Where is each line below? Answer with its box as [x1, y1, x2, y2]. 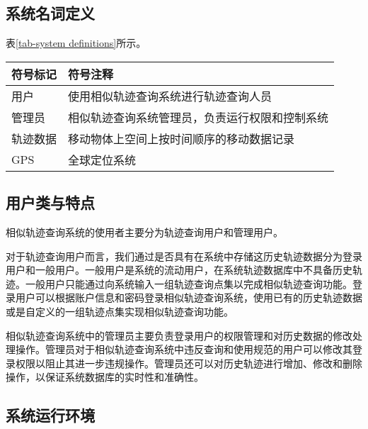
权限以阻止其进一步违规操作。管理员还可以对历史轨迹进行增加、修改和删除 [15, 355, 362, 370]
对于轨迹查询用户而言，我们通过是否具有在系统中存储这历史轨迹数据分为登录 [6, 248, 362, 263]
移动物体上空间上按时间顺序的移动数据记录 [68, 130, 295, 147]
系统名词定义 [6, 2, 95, 24]
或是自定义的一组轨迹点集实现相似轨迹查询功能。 [6, 303, 234, 318]
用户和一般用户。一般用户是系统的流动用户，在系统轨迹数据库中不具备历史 [6, 262, 352, 277]
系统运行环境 [6, 404, 95, 426]
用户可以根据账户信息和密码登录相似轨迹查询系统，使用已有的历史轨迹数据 [15, 290, 362, 305]
